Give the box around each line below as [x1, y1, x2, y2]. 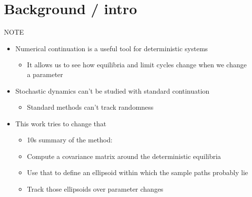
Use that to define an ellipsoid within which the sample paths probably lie [27, 167, 248, 177]
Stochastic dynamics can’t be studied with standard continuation [15, 85, 210, 96]
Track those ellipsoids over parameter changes [27, 184, 163, 194]
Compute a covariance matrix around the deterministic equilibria [27, 151, 221, 161]
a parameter [27, 69, 63, 79]
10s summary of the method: [27, 135, 113, 145]
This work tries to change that [15, 118, 107, 128]
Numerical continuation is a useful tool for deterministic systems [15, 43, 208, 53]
